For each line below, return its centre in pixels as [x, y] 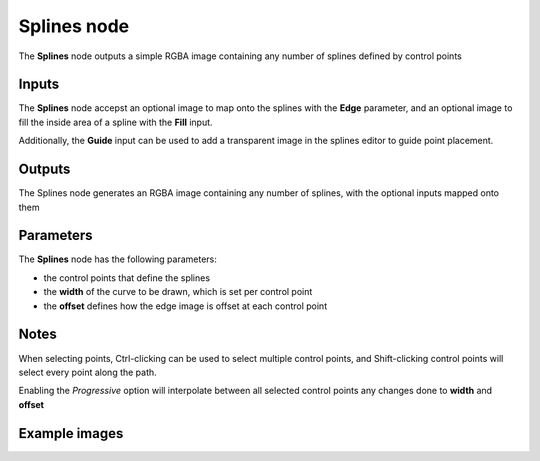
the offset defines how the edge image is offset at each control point [185, 306]
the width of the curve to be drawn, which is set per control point [178, 292]
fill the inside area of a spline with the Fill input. [116, 122]
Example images [71, 433]
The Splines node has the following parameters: [117, 259]
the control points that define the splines [126, 277]
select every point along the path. [87, 372]
